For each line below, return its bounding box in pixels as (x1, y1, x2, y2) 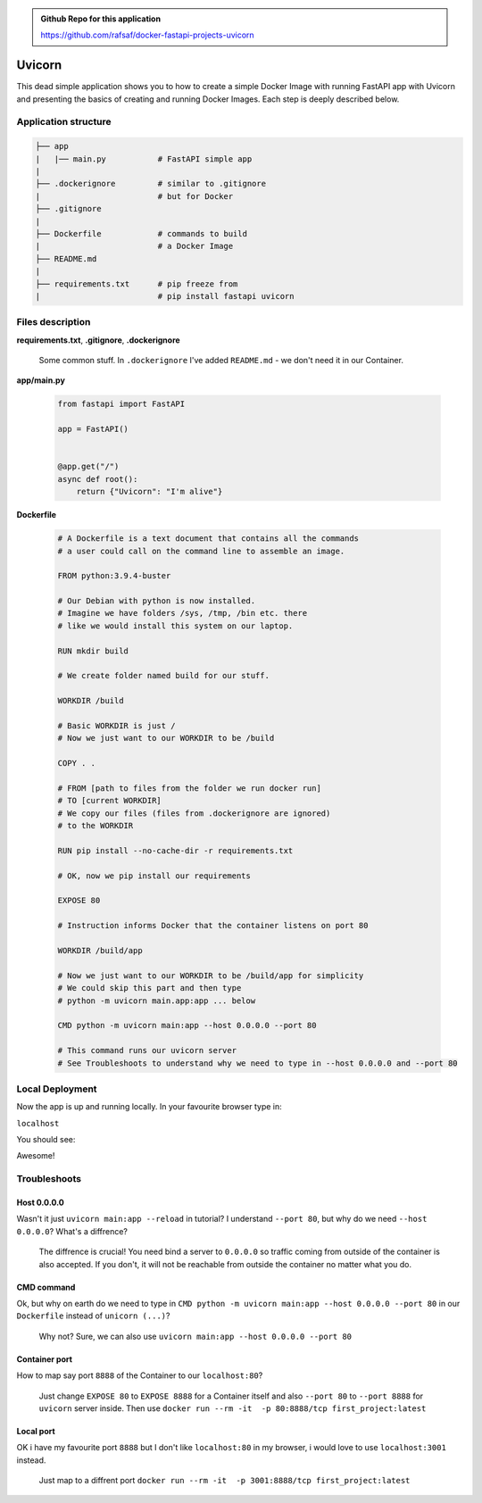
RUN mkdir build (57, 645, 129, 656)
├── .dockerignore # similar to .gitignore (35, 179, 267, 189)
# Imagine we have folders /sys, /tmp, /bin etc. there (57, 608, 308, 619)
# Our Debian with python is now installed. (57, 596, 256, 606)
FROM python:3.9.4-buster (57, 571, 171, 581)
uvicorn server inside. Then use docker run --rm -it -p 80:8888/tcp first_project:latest (38, 1402, 427, 1414)
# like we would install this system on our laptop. (57, 620, 294, 631)
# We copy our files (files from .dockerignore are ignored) (57, 808, 331, 818)
